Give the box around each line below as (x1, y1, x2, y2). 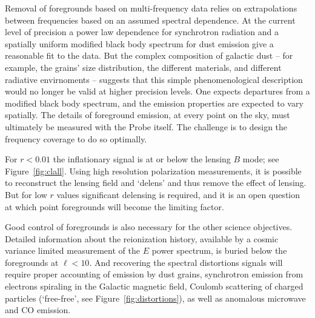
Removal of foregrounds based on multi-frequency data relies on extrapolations (5, 2, 297, 14)
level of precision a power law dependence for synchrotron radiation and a (5, 25, 279, 38)
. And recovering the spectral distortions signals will (89, 256, 283, 268)
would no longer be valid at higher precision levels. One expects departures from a (5, 85, 310, 98)
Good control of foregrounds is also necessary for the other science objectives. (5, 220, 293, 233)
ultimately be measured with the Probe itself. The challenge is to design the (5, 120, 288, 133)
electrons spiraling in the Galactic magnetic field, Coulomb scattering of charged (5, 280, 303, 293)
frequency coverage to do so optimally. (5, 132, 147, 145)
